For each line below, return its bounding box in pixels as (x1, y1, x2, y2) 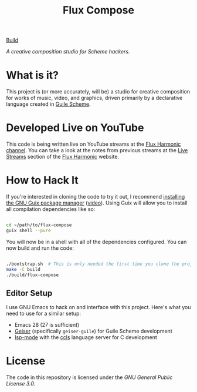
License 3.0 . (6, 380, 36, 387)
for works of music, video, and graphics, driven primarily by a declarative (6, 95, 183, 102)
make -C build (6, 266, 41, 272)
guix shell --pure (6, 227, 51, 233)
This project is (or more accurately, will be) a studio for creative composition (6, 88, 191, 95)
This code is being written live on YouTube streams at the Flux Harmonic (6, 140, 181, 148)
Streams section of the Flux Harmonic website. (6, 153, 119, 160)
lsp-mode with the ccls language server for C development (14, 334, 157, 341)
